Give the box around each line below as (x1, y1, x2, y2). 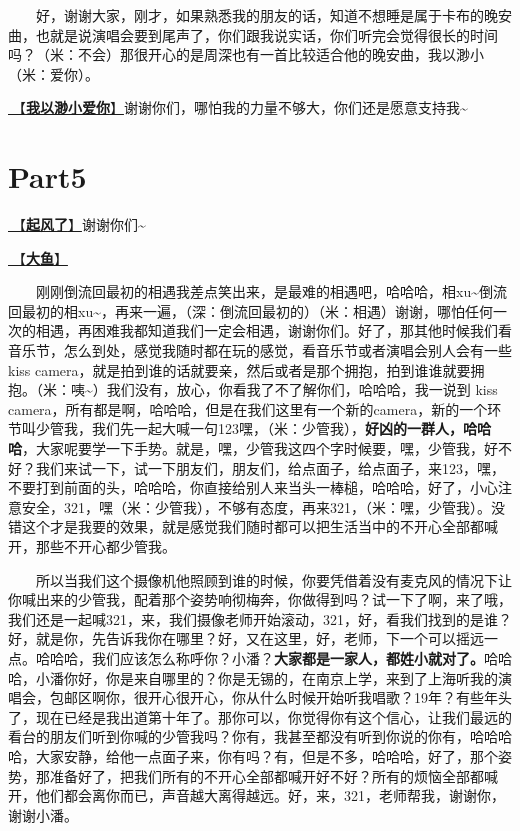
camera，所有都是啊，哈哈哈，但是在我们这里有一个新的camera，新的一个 (8, 398, 488, 419)
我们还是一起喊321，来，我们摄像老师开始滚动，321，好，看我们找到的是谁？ (8, 608, 512, 629)
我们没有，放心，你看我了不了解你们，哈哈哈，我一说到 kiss (106, 379, 498, 400)
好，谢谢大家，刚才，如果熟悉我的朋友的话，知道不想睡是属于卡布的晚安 (36, 5, 512, 25)
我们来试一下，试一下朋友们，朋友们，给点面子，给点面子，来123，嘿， (35, 457, 505, 478)
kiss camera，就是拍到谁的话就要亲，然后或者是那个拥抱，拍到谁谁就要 (8, 359, 471, 380)
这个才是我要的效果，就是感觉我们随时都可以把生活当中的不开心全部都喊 (21, 516, 498, 537)
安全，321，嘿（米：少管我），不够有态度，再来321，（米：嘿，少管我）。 (21, 496, 491, 517)
